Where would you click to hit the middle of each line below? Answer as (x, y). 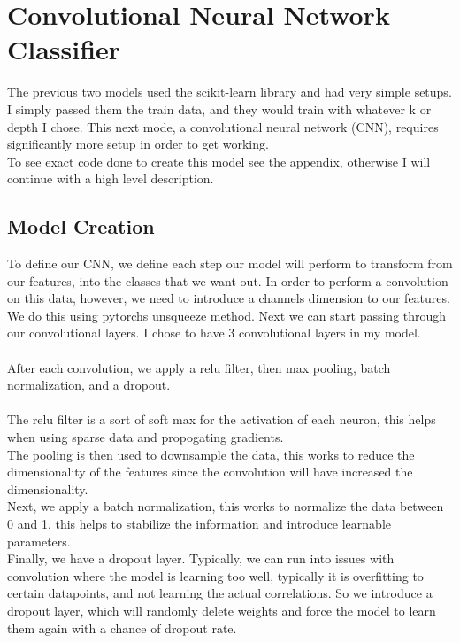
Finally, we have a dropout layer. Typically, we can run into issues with (201, 558)
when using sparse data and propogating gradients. (146, 437)
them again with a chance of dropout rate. (122, 628)
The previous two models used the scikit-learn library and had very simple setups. (230, 92)
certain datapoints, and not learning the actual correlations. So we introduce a (220, 593)
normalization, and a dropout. (89, 385)
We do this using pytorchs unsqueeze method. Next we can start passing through (227, 315)
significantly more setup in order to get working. (138, 144)
